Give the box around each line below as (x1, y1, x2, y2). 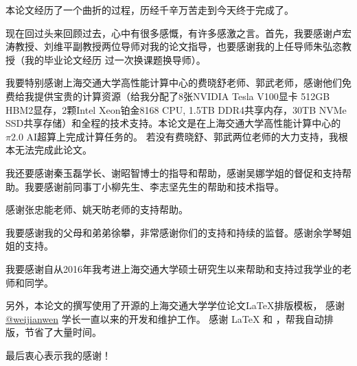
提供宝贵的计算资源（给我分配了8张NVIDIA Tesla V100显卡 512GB (34, 88, 330, 103)
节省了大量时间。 (24, 325, 102, 339)
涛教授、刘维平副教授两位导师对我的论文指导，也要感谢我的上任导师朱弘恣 (5, 39, 342, 53)
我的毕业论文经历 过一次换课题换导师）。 (24, 52, 206, 66)
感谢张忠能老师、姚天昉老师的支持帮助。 (5, 202, 188, 217)
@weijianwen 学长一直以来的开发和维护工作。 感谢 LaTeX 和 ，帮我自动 (5, 311, 324, 326)
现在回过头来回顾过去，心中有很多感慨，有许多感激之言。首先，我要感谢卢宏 (5, 25, 352, 40)
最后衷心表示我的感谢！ (5, 347, 111, 362)
